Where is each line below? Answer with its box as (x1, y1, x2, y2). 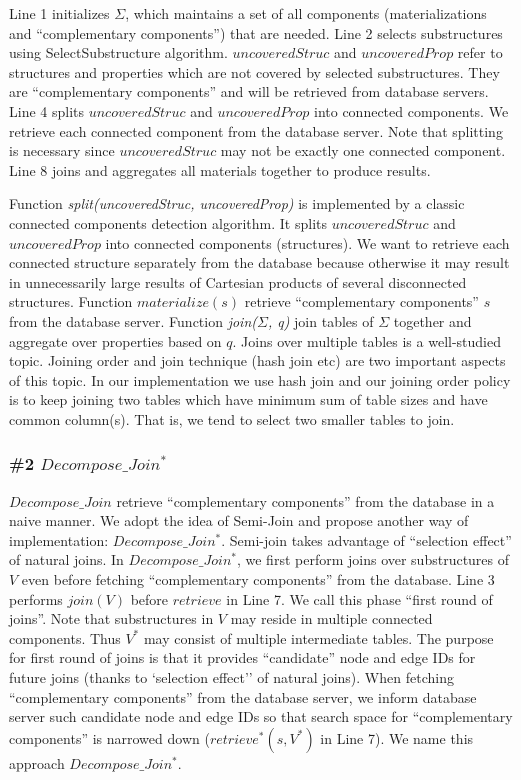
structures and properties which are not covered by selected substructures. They (9, 61, 500, 82)
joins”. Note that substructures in (9, 608, 214, 629)
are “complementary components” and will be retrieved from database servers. (9, 81, 489, 102)
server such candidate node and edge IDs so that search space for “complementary (9, 706, 513, 727)
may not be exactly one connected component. (220, 140, 506, 161)
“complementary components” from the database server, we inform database (9, 686, 477, 707)
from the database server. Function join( (9, 310, 257, 331)
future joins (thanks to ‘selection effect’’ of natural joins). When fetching (9, 667, 454, 688)
